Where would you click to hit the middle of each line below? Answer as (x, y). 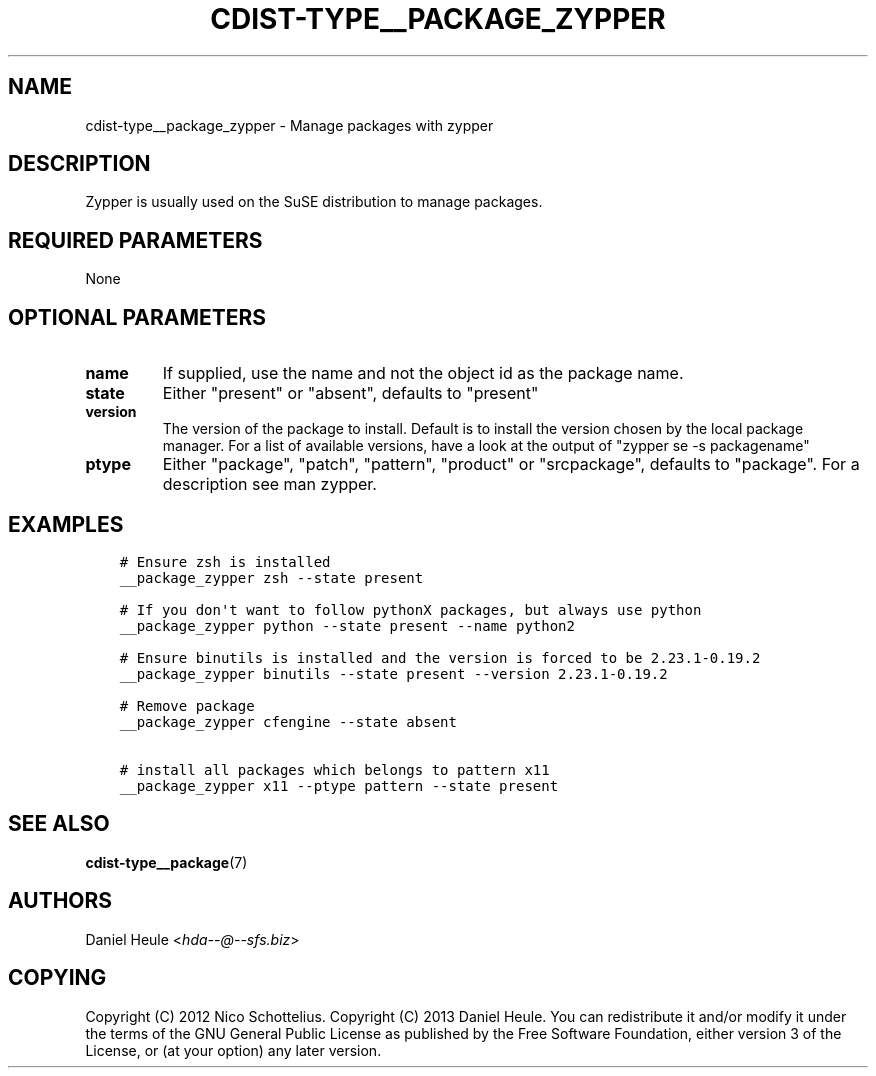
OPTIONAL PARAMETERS (137, 317)
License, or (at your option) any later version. (233, 1050)
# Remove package (187, 705)
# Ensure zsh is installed (225, 561)
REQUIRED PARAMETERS (135, 240)
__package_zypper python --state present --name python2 (347, 625)
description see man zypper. (269, 484)
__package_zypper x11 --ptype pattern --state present (339, 785)
